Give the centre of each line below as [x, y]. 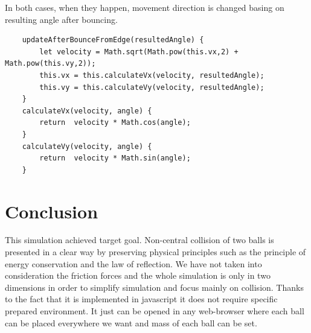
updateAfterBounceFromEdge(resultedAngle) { [113, 40]
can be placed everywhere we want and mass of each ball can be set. [131, 322]
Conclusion [52, 211]
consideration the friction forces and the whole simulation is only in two [138, 275]
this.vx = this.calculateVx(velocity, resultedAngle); [152, 75]
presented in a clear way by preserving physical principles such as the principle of [155, 252]
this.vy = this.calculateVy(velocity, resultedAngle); [152, 87]
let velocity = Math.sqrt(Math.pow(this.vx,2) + [139, 52]
